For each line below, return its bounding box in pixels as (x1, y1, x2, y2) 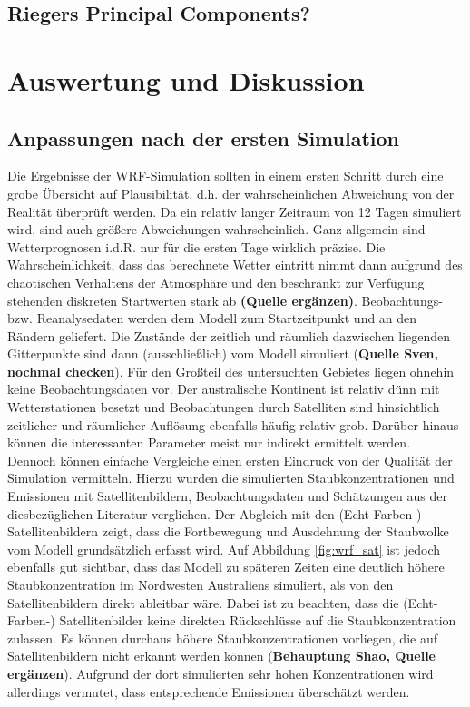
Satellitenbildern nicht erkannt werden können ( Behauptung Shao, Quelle (7, 646, 436, 665)
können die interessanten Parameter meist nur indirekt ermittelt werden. (7, 433, 411, 452)
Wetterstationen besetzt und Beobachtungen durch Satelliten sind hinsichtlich (7, 398, 440, 417)
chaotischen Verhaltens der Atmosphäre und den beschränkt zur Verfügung (7, 272, 425, 291)
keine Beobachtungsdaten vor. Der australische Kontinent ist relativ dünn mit (7, 379, 440, 398)
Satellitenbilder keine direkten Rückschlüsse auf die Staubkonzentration (59, 611, 456, 630)
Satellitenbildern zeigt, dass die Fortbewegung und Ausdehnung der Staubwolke (7, 522, 449, 541)
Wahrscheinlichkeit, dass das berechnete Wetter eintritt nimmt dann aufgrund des (7, 255, 463, 274)
